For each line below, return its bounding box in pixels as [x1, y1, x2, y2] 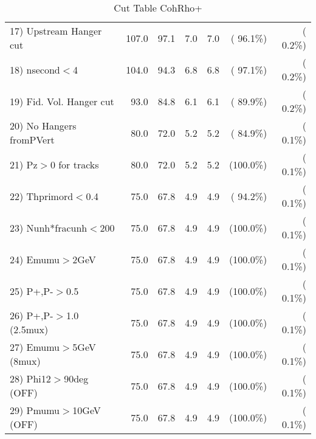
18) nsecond [10, 62, 60, 77]
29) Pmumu [10, 403, 60, 417]
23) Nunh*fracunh [10, 220, 88, 235]
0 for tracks [50, 157, 99, 171]
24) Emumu [10, 252, 60, 266]
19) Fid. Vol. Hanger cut [10, 94, 114, 108]
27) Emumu [10, 340, 60, 354]
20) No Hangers [10, 119, 77, 133]
